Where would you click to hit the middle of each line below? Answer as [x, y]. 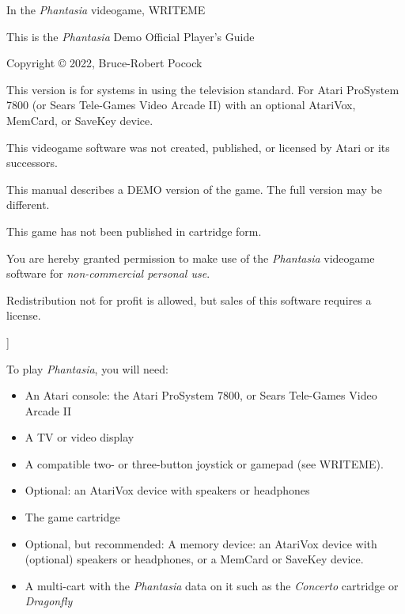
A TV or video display [79, 437]
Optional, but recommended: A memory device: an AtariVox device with [201, 543]
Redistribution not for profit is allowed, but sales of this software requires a [189, 299]
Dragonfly [49, 601]
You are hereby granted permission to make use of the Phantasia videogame [191, 258]
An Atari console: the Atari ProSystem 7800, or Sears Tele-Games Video [201, 395]
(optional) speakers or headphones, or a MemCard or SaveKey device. [194, 559]
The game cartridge [72, 517]
